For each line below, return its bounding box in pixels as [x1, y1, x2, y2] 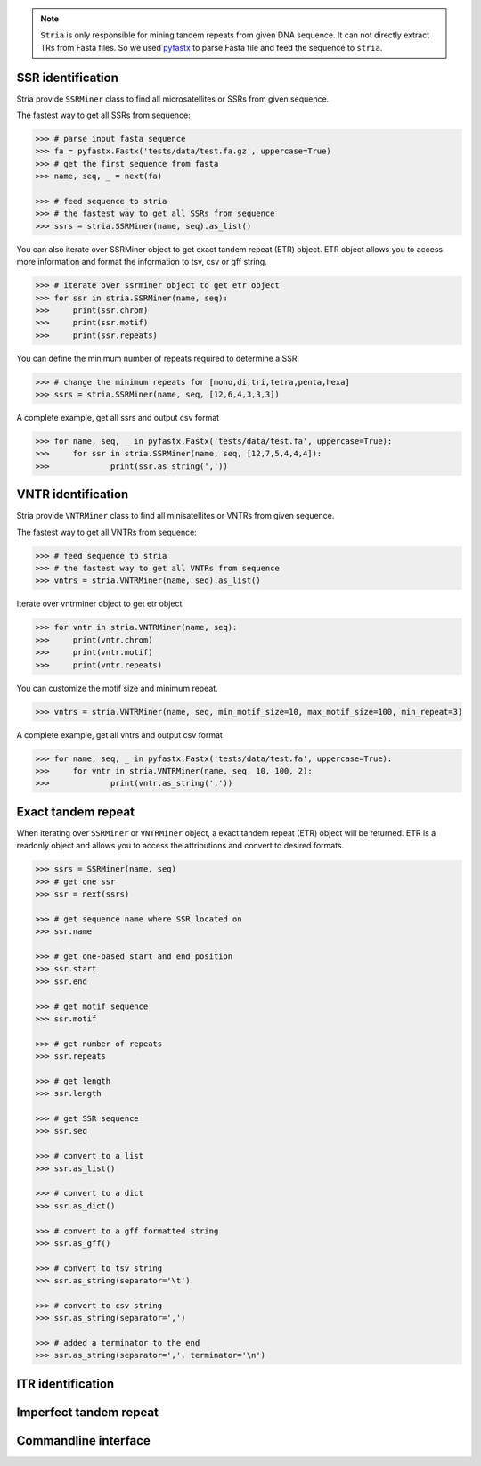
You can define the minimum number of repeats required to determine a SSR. [16, 353, 300, 364]
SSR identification [16, 70, 119, 85]
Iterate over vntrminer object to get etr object [16, 598, 183, 610]
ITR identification [16, 1376, 115, 1391]
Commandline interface [16, 1433, 151, 1448]
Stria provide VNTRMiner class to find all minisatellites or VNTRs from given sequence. [16, 511, 335, 521]
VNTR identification [16, 487, 129, 503]
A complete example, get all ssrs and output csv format [16, 413, 220, 423]
